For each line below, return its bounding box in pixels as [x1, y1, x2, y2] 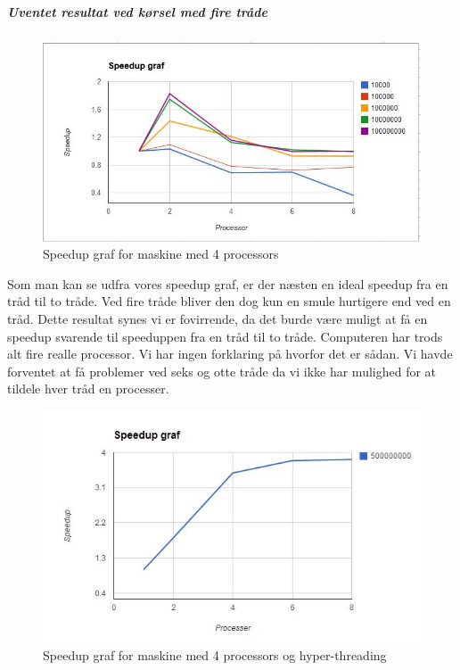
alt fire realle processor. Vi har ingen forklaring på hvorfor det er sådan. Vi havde [7, 344, 453, 363]
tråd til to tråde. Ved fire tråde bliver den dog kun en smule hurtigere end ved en [7, 292, 451, 310]
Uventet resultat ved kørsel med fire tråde [7, 2, 268, 21]
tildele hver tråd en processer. [7, 379, 169, 398]
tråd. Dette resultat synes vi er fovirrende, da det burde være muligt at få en [7, 309, 428, 327]
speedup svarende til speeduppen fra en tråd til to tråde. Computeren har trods [7, 327, 443, 345]
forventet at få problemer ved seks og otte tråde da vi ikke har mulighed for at [7, 361, 437, 380]
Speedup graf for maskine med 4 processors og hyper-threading [43, 645, 387, 664]
